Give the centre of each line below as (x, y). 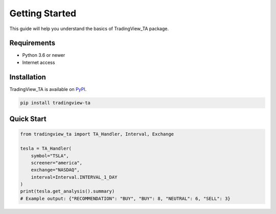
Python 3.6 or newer (44, 55)
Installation (28, 77)
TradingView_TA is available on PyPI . (48, 89)
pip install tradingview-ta (55, 103)
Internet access (39, 62)
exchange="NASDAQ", (55, 170)
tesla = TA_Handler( (46, 149)
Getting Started (43, 13)
